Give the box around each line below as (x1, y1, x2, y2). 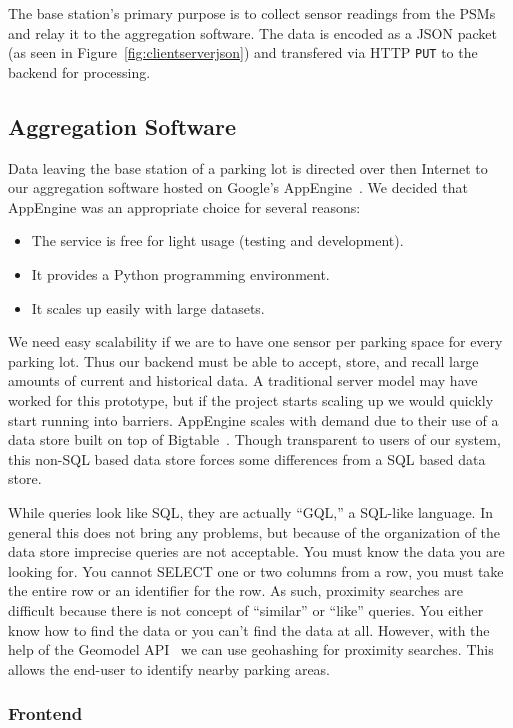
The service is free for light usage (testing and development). (31, 230, 404, 251)
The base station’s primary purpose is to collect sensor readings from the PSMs (8, 3, 496, 23)
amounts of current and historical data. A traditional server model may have (8, 370, 478, 391)
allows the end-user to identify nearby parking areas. (8, 658, 331, 679)
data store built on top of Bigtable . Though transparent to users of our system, (8, 429, 501, 450)
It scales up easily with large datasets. (31, 297, 265, 318)
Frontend (8, 701, 83, 726)
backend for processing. (8, 61, 151, 82)
